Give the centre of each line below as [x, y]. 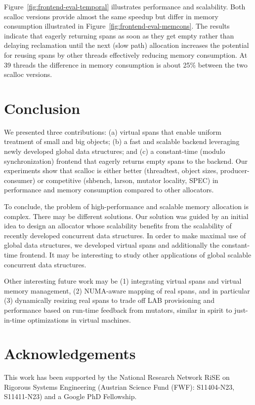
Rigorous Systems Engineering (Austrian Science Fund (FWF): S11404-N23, [119, 387]
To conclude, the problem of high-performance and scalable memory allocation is [126, 206]
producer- [235, 170]
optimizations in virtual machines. [79, 319]
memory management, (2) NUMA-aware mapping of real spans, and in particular [127, 290]
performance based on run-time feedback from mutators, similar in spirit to [118, 310]
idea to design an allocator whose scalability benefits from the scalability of [118, 226]
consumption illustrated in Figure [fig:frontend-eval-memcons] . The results [117, 26]
